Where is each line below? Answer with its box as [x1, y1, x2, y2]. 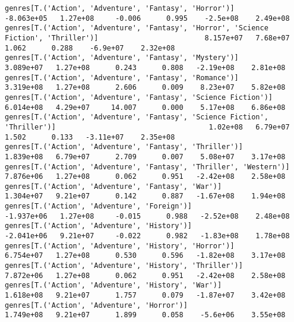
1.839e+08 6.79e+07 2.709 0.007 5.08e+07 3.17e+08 [5, 152, 286, 161]
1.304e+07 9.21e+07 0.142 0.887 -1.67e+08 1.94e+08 [5, 192, 286, 201]
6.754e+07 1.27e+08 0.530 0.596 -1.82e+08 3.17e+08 [5, 251, 286, 260]
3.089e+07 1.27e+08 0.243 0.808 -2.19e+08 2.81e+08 [5, 63, 286, 72]
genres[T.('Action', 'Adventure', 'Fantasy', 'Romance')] [5, 73, 239, 82]
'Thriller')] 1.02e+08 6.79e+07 [5, 122, 290, 131]
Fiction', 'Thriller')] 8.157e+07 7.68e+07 [5, 33, 290, 42]
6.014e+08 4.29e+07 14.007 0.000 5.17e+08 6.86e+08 [5, 103, 286, 112]
